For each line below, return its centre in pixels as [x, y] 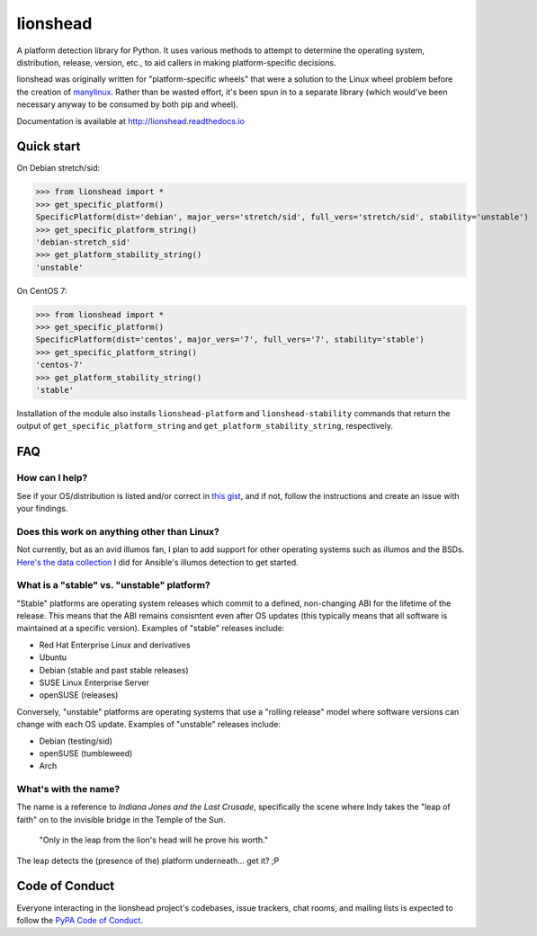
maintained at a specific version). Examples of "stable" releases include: [151, 628]
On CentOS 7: [42, 290]
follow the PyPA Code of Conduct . [80, 920]
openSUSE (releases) [79, 695]
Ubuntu [53, 657]
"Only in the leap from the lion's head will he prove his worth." [154, 840]
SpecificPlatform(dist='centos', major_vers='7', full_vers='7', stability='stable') [230, 340]
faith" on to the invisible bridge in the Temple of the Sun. [121, 819]
